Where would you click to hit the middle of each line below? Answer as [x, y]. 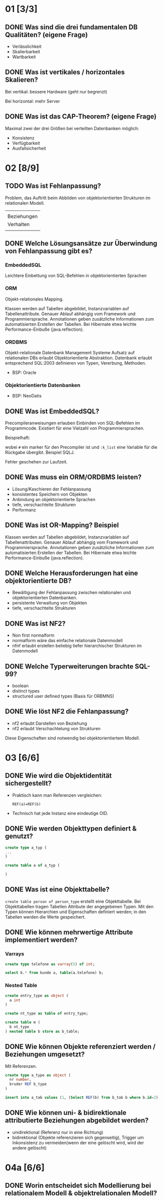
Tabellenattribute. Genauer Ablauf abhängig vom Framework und [70, 314]
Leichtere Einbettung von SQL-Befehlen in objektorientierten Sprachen [76, 276]
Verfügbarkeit [26, 143]
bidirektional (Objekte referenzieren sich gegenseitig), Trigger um [78, 1137]
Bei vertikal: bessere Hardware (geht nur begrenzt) [56, 92]
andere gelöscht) [29, 1148]
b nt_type [19, 1027]
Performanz [24, 509]
